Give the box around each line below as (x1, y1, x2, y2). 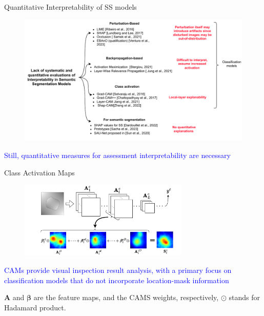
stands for (229, 292, 260, 303)
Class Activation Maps (4, 167, 75, 177)
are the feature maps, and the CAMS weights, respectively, (33, 292, 219, 303)
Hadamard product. (4, 302, 66, 312)
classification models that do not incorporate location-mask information (4, 274, 229, 285)
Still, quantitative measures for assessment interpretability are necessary (4, 150, 231, 161)
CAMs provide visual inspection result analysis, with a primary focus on (4, 265, 232, 275)
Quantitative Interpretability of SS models (4, 2, 137, 12)
